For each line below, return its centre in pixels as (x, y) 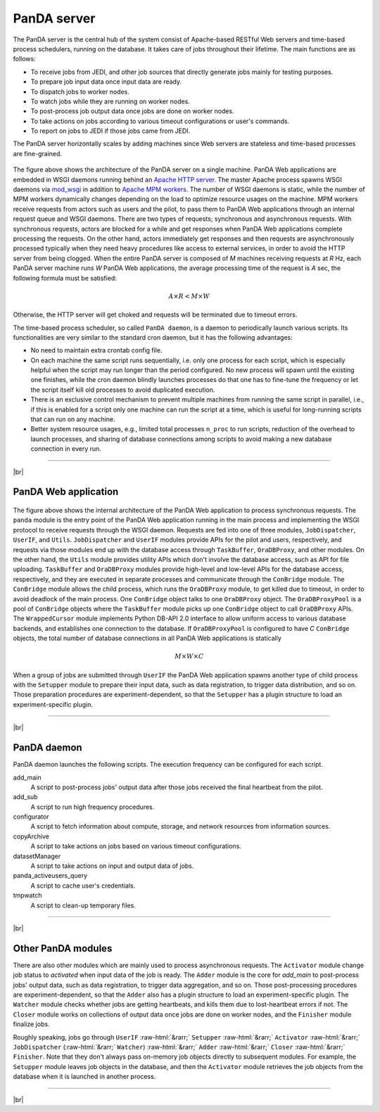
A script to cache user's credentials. (83, 886)
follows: (24, 59)
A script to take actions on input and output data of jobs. (112, 866)
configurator (31, 817)
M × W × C (189, 657)
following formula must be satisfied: (65, 278)
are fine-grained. (38, 153)
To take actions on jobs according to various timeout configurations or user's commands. (160, 121)
